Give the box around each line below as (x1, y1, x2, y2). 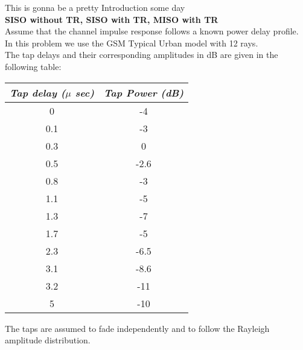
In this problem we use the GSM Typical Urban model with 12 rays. (5, 36, 258, 49)
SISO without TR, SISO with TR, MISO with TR (5, 13, 218, 25)
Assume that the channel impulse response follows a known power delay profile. (5, 25, 299, 37)
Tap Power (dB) (103, 85, 184, 100)
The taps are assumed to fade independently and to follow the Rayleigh (5, 322, 270, 334)
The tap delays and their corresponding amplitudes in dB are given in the (5, 48, 278, 61)
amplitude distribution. (5, 334, 91, 346)
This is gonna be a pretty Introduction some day (5, 1, 185, 13)
